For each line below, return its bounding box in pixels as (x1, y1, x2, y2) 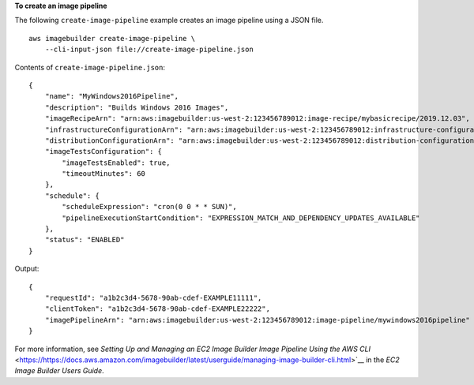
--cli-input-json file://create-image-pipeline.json (44, 45, 254, 54)
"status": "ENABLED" (44, 235, 125, 245)
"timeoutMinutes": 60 (62, 170, 146, 178)
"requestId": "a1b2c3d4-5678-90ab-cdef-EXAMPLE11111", (44, 293, 262, 302)
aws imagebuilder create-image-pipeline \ (28, 34, 196, 43)
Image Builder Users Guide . (14, 366, 104, 376)
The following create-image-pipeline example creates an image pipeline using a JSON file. (14, 16, 324, 25)
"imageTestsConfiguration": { (44, 147, 162, 156)
